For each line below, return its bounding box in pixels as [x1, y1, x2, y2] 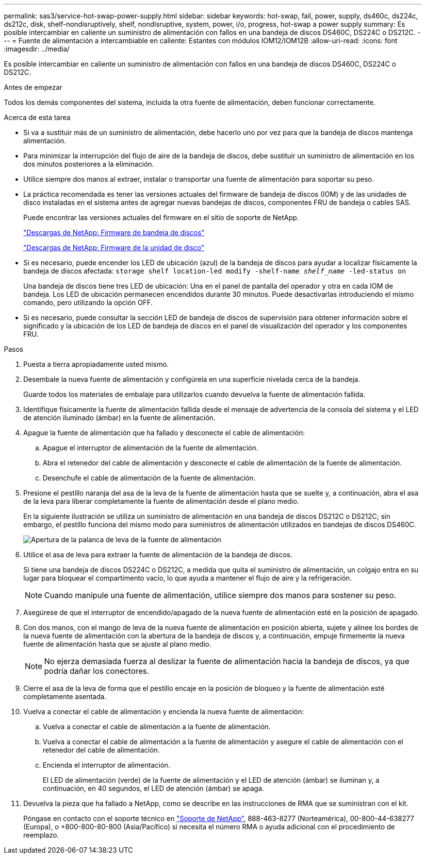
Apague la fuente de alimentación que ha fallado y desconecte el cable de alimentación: [23, 429, 305, 437]
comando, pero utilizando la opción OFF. [23, 298, 153, 307]
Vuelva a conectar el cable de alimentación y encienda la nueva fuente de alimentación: [23, 707, 304, 716]
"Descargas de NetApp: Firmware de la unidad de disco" [23, 243, 205, 252]
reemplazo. [23, 831, 59, 839]
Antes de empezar [4, 83, 63, 91]
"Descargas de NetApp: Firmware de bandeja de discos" [23, 228, 205, 237]
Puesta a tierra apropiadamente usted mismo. [23, 360, 169, 368]
